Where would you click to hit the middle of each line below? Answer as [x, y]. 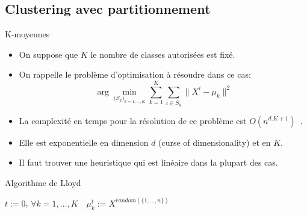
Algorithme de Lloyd [43, 182]
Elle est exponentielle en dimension [84, 142]
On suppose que [48, 54]
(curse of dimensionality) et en [215, 142]
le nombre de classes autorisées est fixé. [163, 54]
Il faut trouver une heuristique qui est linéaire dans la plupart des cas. [148, 162]
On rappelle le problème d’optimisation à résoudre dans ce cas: [135, 74]
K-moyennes [27, 34]
